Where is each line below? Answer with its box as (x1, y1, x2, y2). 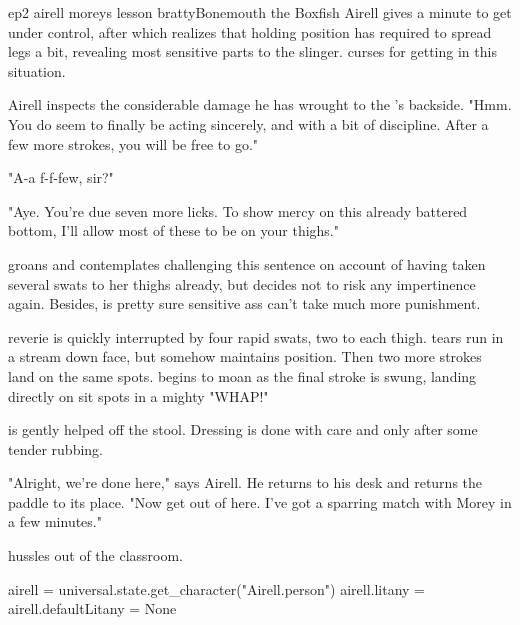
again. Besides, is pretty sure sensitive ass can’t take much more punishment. (8, 293, 481, 314)
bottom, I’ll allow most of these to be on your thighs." (8, 220, 340, 241)
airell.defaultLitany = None (8, 598, 177, 619)
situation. (8, 60, 66, 81)
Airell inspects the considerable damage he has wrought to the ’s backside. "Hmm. (8, 94, 512, 115)
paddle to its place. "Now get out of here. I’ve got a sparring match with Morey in (8, 491, 512, 512)
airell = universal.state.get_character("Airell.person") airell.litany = (8, 578, 426, 599)
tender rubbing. (8, 438, 104, 459)
